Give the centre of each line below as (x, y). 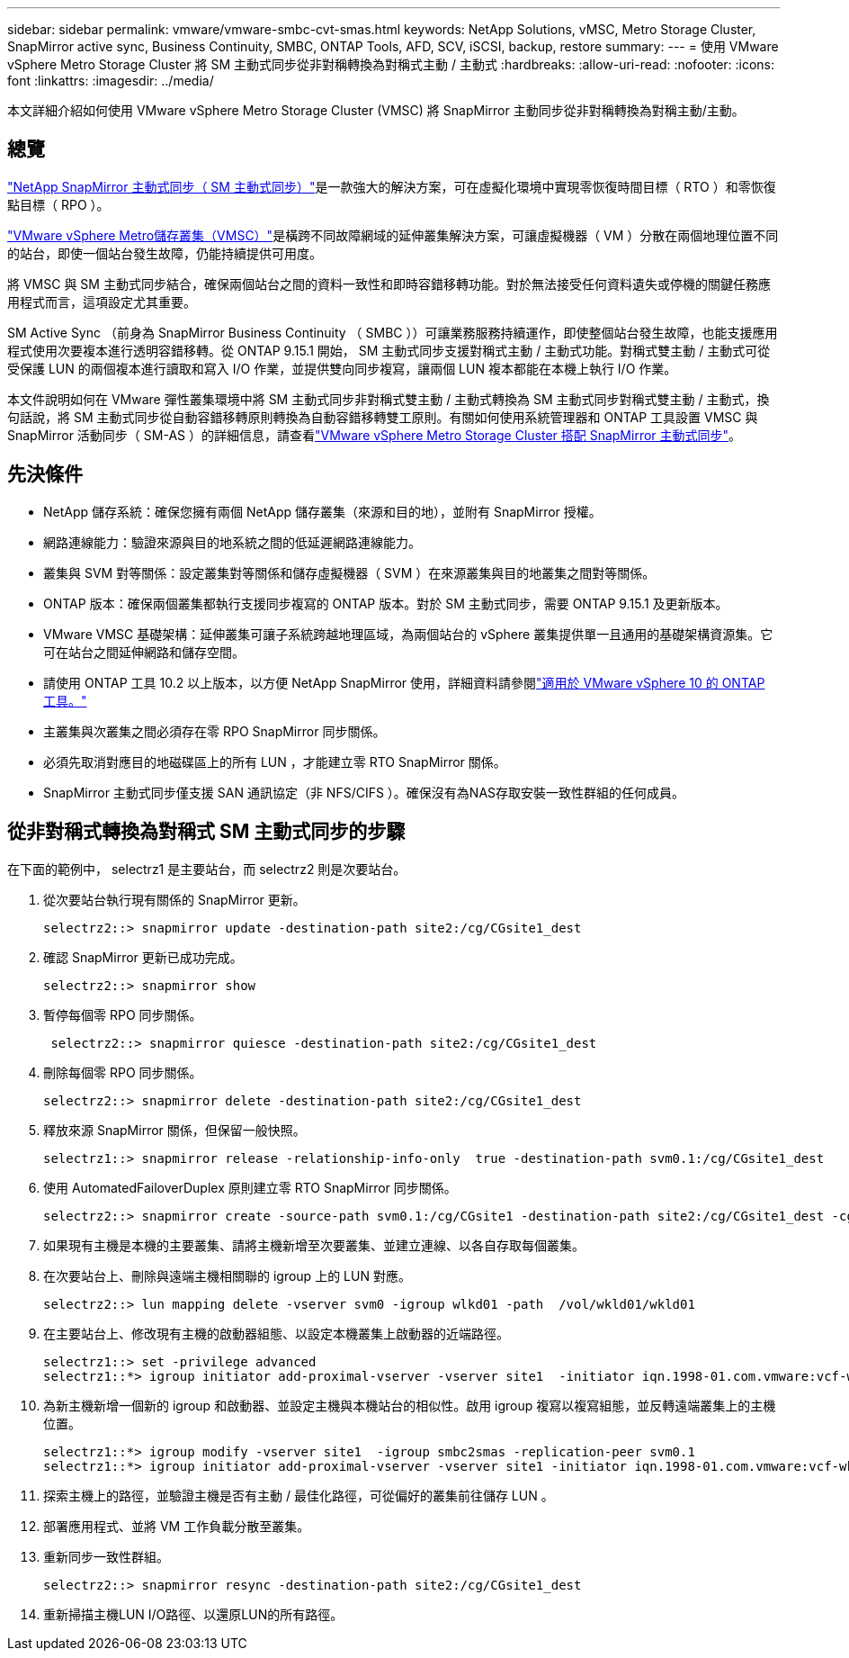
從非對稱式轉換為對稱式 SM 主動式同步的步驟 (206, 832)
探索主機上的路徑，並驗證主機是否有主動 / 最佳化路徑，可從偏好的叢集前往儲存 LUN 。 (299, 1495)
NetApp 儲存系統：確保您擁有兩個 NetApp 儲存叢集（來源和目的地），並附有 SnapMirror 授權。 (322, 511)
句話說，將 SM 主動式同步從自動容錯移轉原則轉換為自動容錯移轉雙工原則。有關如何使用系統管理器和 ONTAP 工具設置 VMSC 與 (383, 417)
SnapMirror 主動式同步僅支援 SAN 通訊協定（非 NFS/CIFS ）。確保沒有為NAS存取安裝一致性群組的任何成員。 (364, 792)
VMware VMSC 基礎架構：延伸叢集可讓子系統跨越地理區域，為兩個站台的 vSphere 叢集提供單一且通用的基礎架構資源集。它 (408, 634)
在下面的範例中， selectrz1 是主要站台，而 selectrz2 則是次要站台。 (207, 869)
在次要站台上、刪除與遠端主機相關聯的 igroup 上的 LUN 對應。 (227, 1275)
